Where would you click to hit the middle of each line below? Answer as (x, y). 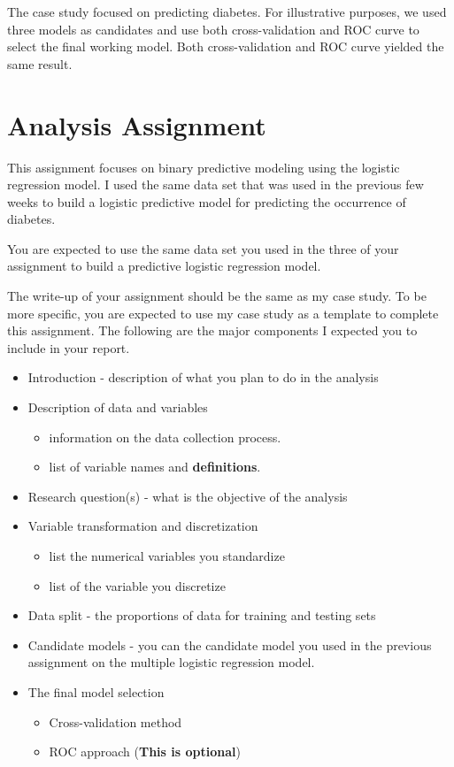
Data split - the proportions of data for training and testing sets (202, 615)
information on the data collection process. (165, 437)
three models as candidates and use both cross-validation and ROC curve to (213, 29)
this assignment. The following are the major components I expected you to (212, 330)
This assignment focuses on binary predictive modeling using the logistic (204, 167)
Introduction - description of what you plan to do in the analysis (203, 377)
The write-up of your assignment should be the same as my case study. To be (217, 296)
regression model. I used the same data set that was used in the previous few (215, 184)
